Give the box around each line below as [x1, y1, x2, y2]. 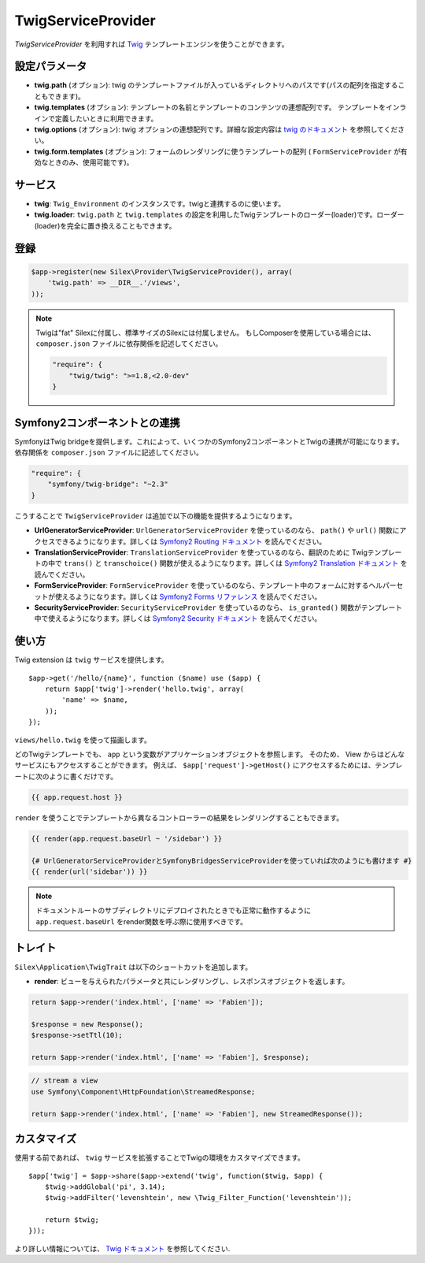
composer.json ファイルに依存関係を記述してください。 [35, 339, 223, 348]
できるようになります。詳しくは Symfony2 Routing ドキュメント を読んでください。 [54, 537, 327, 546]
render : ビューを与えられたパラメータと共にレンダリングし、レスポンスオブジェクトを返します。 [34, 976, 349, 986]
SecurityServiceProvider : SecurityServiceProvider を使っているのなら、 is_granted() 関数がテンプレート [34, 603, 403, 612]
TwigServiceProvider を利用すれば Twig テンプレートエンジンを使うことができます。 [14, 39, 289, 49]
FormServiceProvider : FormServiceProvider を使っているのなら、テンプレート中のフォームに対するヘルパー [34, 581, 397, 590]
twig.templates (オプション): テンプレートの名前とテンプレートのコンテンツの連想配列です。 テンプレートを [34, 102, 386, 112]
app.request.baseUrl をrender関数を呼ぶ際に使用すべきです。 [35, 916, 248, 926]
